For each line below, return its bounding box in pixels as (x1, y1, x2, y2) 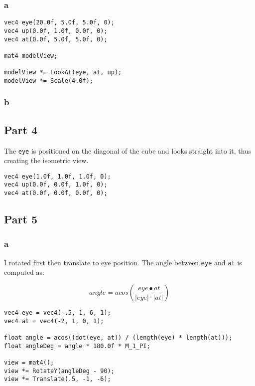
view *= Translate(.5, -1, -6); (4, 376, 111, 383)
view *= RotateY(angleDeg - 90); (4, 367, 115, 375)
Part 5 (4, 211, 38, 227)
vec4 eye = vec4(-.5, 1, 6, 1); (4, 309, 111, 316)
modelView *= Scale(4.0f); (4, 77, 93, 84)
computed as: (4, 267, 44, 277)
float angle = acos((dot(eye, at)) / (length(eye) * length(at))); (4, 334, 233, 341)
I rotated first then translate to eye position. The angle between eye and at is (4, 257, 242, 267)
